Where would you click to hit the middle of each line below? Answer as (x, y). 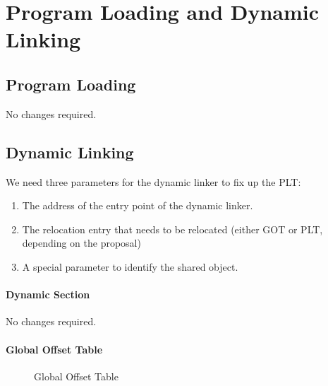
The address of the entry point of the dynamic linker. (138, 205)
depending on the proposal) (81, 243)
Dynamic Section (48, 294)
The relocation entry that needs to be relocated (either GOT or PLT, (172, 229)
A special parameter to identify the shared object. (130, 266)
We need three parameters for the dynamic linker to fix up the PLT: (153, 181)
